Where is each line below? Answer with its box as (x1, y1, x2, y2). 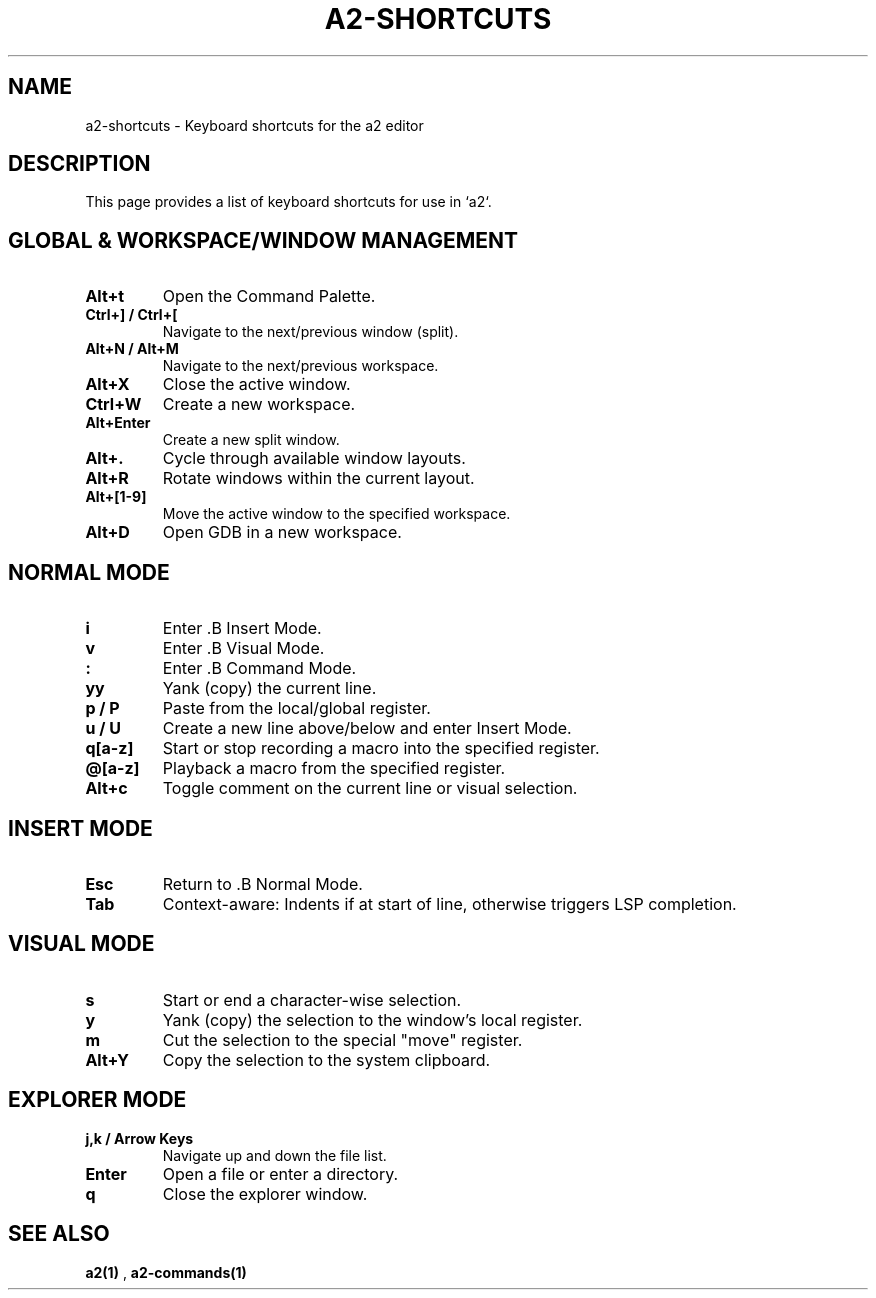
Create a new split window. (162, 431, 340, 449)
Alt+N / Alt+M (85, 340, 179, 358)
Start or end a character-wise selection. (162, 989, 462, 1010)
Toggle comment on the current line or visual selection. (162, 778, 578, 799)
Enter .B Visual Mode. (162, 638, 325, 659)
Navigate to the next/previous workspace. (162, 357, 439, 375)
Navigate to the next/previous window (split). (162, 323, 459, 341)
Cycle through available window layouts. (162, 448, 466, 469)
